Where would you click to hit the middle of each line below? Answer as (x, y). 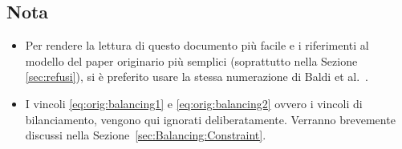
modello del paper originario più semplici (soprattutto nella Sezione (191, 60)
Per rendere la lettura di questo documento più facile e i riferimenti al (197, 45)
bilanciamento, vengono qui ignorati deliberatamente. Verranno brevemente (210, 119)
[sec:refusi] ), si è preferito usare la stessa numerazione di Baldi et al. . (197, 77)
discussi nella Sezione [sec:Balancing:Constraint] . (146, 135)
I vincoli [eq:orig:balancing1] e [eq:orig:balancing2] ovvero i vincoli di (194, 103)
